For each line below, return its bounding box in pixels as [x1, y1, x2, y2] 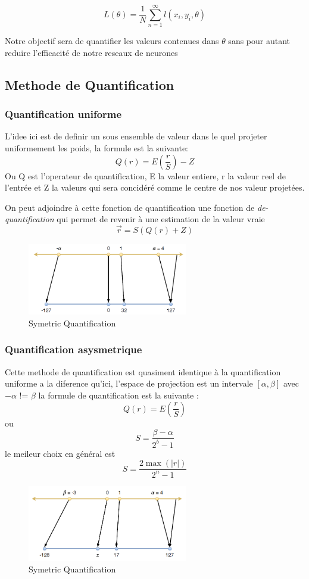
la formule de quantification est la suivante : [38, 388, 199, 401]
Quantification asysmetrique [5, 342, 142, 357]
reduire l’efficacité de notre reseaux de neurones [5, 46, 178, 58]
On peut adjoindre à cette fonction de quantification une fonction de [5, 201, 255, 213]
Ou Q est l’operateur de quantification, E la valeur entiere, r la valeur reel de [5, 169, 286, 182]
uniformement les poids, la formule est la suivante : [5, 141, 188, 154]
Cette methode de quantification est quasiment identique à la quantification [5, 365, 281, 378]
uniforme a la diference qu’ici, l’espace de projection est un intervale [5, 377, 253, 390]
